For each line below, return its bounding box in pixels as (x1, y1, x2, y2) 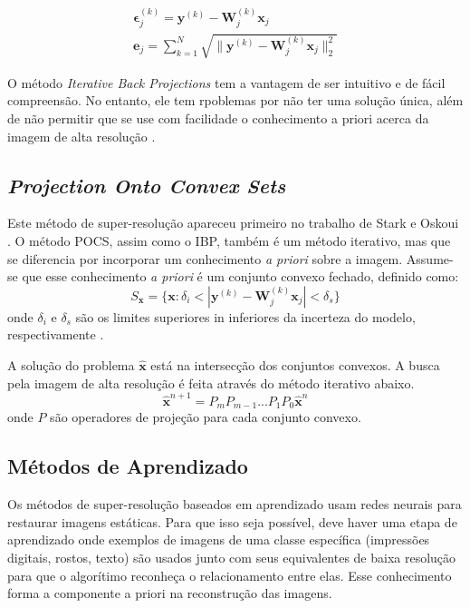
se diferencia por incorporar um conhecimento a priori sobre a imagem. (7, 249, 403, 268)
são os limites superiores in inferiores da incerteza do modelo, (75, 307, 416, 326)
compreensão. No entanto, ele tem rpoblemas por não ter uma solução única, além (7, 91, 464, 110)
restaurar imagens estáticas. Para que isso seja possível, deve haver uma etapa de (7, 512, 457, 531)
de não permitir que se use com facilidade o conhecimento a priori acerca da (7, 109, 429, 128)
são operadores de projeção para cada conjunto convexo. (50, 407, 361, 427)
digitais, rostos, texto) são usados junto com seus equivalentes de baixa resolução (7, 547, 456, 566)
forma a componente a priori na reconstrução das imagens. (7, 583, 332, 603)
